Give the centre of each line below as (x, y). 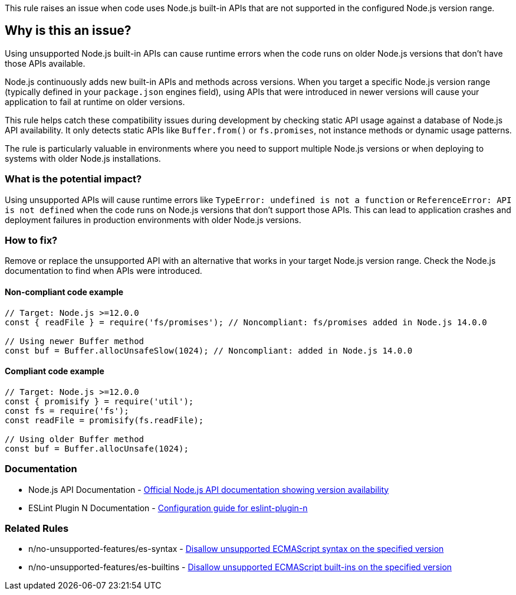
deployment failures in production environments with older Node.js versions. (153, 220)
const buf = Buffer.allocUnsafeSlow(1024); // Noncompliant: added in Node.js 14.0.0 (209, 350)
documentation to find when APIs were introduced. (103, 271)
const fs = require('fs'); (67, 411)
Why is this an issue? (68, 31)
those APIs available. (45, 63)
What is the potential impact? (73, 179)
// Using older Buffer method (75, 439)
